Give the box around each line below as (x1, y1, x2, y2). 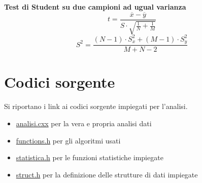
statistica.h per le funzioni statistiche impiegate (16, 152, 163, 163)
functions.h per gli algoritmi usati (16, 135, 121, 145)
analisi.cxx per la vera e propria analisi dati (16, 118, 152, 128)
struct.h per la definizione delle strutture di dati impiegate (16, 169, 198, 179)
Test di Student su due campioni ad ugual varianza (4, 2, 186, 12)
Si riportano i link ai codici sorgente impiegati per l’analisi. (4, 101, 188, 112)
